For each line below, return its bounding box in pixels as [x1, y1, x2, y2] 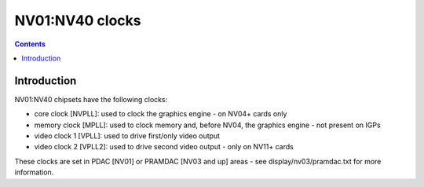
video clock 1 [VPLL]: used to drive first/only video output [34, 131, 220, 141]
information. [14, 167, 54, 177]
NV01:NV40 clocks [14, 12, 141, 29]
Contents [14, 39, 46, 49]
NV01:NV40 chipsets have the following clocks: [14, 94, 168, 104]
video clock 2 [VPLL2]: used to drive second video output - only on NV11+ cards [34, 142, 294, 152]
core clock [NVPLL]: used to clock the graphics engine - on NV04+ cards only [34, 109, 287, 119]
